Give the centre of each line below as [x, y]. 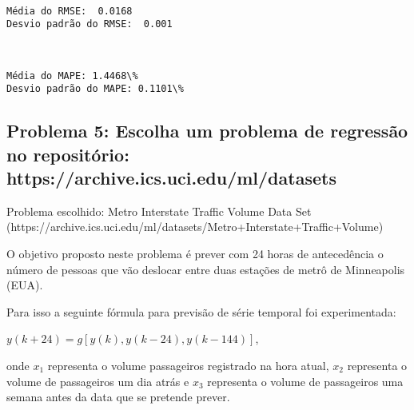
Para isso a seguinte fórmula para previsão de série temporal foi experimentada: [201, 311]
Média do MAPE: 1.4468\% [72, 76]
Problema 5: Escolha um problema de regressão [207, 131]
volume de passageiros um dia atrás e [98, 381]
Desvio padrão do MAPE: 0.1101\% [95, 89]
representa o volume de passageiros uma [305, 381]
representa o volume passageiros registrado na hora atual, [188, 365]
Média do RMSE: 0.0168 [70, 11]
